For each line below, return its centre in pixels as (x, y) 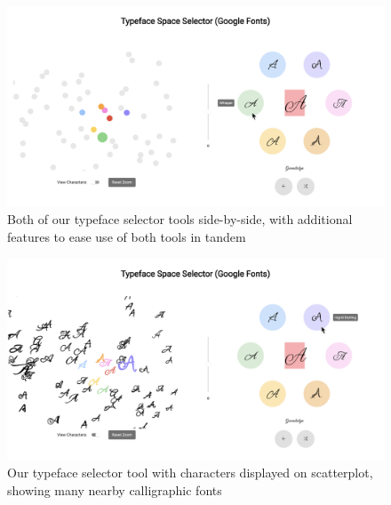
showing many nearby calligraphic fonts (115, 489)
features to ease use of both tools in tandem (127, 237)
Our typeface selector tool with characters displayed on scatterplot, (190, 473)
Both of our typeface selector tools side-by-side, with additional (180, 219)
